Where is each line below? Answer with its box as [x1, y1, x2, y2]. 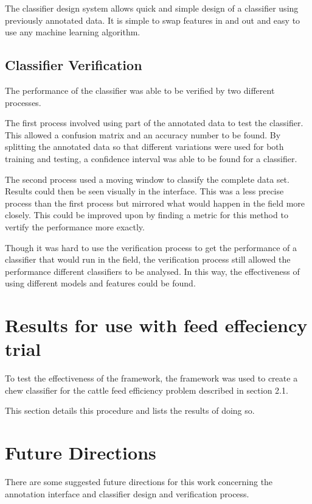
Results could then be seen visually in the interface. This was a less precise [5, 185, 284, 197]
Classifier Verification [5, 55, 142, 74]
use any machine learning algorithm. [5, 26, 140, 38]
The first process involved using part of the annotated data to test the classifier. [5, 116, 303, 129]
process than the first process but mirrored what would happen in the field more [5, 196, 305, 209]
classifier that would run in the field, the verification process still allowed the [5, 253, 291, 266]
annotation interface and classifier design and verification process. [5, 487, 249, 500]
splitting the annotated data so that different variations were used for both [5, 140, 284, 153]
